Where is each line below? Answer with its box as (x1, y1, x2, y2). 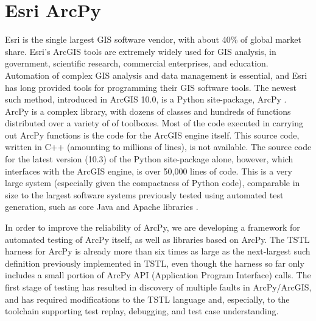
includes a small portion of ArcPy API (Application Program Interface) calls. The (5, 269, 311, 281)
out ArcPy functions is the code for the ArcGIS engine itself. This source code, (5, 128, 300, 141)
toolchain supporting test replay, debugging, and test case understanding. (5, 305, 279, 317)
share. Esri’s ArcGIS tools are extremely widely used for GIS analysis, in (5, 45, 276, 57)
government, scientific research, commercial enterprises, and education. (5, 57, 269, 70)
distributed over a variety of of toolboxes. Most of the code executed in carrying (5, 117, 304, 129)
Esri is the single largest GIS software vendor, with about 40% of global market (5, 33, 301, 46)
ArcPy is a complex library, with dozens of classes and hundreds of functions (5, 104, 291, 117)
